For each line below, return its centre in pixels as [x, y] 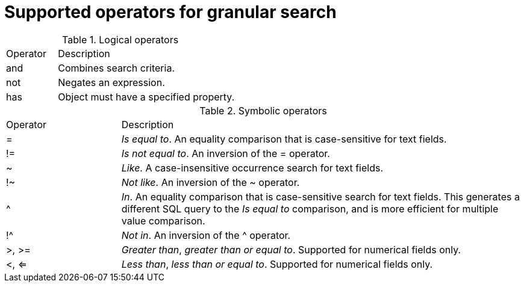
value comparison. [163, 221]
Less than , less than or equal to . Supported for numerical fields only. [277, 264]
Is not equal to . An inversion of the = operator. [226, 153]
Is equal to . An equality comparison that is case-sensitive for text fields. [284, 139]
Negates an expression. [111, 82]
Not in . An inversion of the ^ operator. [206, 235]
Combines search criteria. [116, 68]
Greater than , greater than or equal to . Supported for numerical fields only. [291, 249]
